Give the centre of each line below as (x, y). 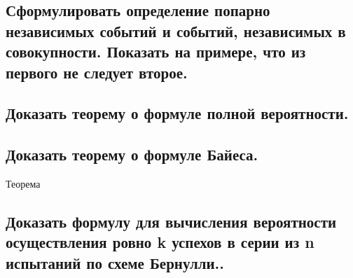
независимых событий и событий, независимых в (176, 30)
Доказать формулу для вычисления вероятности (171, 221)
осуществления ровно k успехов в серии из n (160, 242)
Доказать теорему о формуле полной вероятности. (177, 113)
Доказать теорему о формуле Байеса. (132, 154)
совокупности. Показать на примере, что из (156, 51)
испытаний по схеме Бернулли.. (115, 262)
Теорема (23, 183)
